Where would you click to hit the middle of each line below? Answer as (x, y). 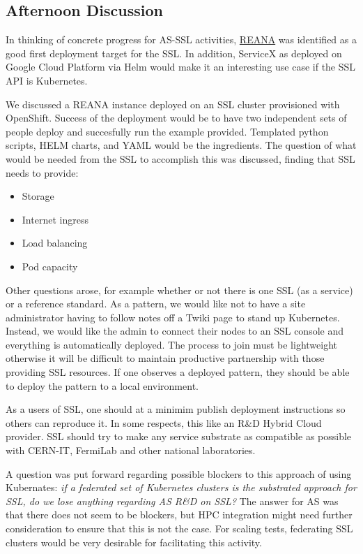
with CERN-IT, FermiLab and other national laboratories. (131, 450)
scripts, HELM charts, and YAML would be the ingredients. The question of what (181, 145)
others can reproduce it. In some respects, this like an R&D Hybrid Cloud (164, 422)
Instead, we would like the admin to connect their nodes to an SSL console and (175, 331)
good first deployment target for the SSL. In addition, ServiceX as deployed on (174, 53)
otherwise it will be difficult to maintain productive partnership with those (165, 358)
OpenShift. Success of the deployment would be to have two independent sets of (176, 118)
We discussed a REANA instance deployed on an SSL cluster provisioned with (173, 104)
